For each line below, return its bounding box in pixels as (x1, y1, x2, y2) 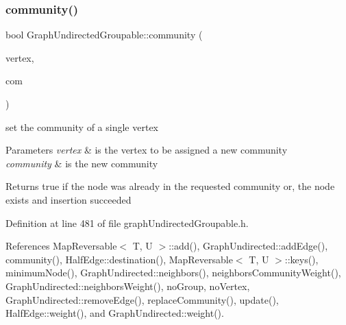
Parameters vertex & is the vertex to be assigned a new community (5, 143, 288, 157)
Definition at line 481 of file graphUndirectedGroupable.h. (5, 215, 249, 230)
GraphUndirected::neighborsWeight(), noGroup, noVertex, (5, 278, 250, 293)
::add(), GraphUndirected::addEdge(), (169, 239, 328, 253)
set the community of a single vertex (5, 119, 158, 134)
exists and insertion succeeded (5, 192, 132, 206)
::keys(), (284, 252, 319, 266)
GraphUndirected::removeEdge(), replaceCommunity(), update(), (5, 292, 279, 306)
